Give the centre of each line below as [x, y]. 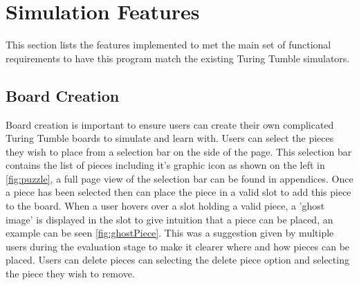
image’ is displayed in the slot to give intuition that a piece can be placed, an [169, 219]
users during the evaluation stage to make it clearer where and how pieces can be [178, 246]
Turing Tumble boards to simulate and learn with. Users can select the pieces [170, 138]
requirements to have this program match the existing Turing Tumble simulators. [178, 58]
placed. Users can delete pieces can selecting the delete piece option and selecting [177, 260]
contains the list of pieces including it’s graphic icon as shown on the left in [165, 165]
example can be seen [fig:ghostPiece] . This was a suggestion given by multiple [170, 233]
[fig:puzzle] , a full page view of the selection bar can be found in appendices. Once [179, 178]
